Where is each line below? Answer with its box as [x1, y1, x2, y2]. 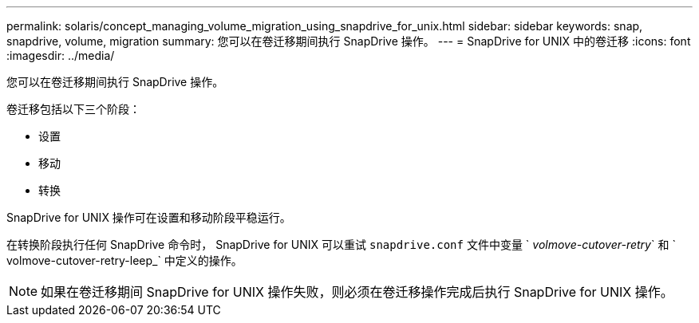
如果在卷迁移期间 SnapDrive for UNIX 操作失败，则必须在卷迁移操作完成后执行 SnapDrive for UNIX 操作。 [41, 284, 673, 300]
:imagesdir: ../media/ [6, 49, 115, 62]
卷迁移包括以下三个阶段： [6, 102, 140, 116]
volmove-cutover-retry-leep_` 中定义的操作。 [6, 254, 243, 267]
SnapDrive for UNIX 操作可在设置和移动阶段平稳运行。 [6, 211, 291, 224]
